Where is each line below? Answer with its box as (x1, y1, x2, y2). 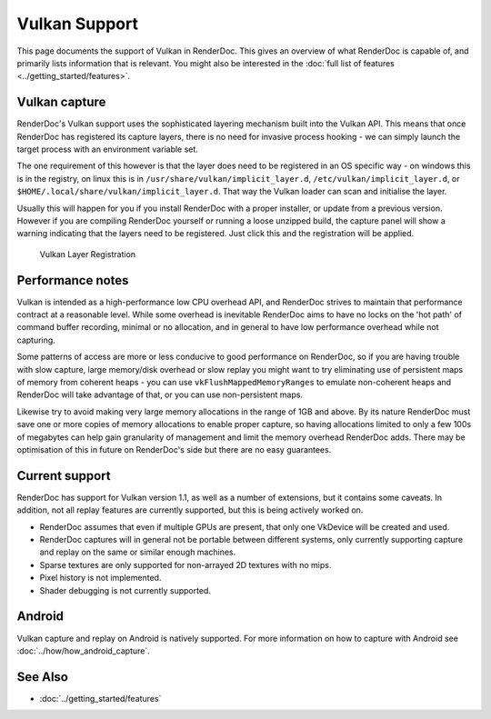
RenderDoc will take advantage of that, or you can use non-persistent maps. (16, 389, 304, 400)
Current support (16, 468, 111, 484)
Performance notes (16, 273, 129, 288)
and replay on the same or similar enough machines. (39, 546, 236, 558)
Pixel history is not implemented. (39, 573, 162, 584)
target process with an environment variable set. (16, 144, 199, 155)
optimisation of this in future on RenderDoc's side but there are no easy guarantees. (16, 444, 332, 454)
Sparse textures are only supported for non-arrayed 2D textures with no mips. (39, 559, 332, 570)
